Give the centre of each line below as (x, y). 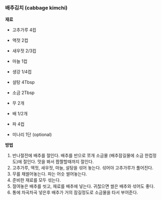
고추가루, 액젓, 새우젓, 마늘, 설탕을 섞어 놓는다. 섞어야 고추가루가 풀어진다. (83, 168)
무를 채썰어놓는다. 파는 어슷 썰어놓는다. (50, 174)
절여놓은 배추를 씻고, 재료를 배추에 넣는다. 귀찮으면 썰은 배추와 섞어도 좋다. (83, 186)
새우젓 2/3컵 (24, 51)
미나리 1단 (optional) (32, 134)
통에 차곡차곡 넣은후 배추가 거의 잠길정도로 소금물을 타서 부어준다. (75, 193)
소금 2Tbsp (23, 93)
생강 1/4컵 (22, 72)
